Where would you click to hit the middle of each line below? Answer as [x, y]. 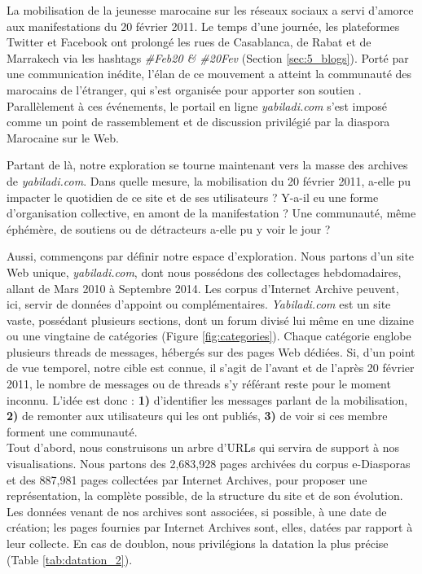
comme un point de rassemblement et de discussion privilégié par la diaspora [198, 122]
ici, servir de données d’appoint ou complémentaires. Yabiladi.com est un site [199, 304]
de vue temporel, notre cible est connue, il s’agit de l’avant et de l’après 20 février [211, 368]
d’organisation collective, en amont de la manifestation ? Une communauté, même [211, 213]
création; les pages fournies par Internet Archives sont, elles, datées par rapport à [210, 527]
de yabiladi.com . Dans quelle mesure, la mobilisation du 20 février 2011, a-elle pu [209, 180]
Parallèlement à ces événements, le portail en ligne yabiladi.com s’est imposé [197, 105]
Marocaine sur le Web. [63, 137]
